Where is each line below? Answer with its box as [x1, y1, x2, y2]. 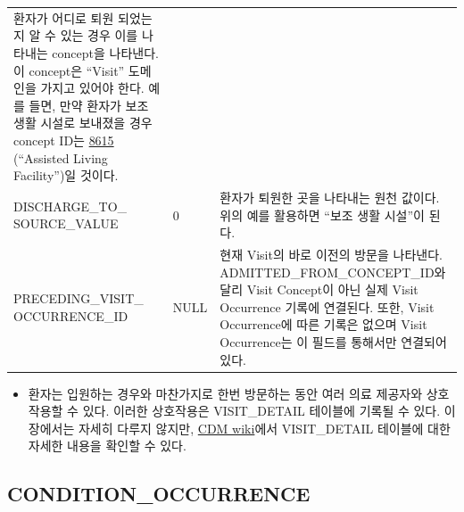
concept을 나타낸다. [52, 43, 159, 62]
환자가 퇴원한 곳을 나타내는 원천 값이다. [220, 187, 440, 206]
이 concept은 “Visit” [13, 61, 125, 79]
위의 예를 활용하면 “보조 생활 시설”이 [220, 205, 425, 224]
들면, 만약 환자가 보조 [29, 95, 149, 114]
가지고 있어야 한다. [40, 78, 145, 97]
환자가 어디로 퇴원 [13, 8, 114, 27]
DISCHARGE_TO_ [13, 196, 128, 215]
